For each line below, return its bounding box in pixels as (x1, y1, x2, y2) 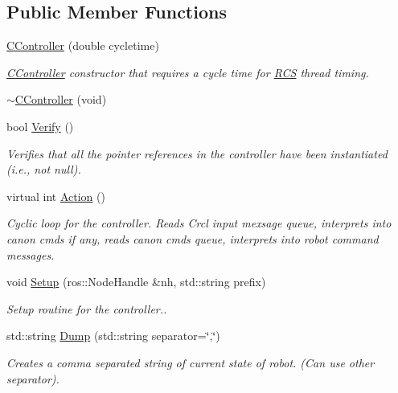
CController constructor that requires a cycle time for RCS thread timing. (6, 63, 369, 80)
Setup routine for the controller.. (6, 300, 167, 317)
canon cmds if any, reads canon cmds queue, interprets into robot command (6, 230, 379, 247)
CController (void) (14, 91, 107, 108)
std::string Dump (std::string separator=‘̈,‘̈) (6, 327, 220, 344)
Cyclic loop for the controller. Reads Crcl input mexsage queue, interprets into (6, 215, 392, 231)
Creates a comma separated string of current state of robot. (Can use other (6, 354, 375, 370)
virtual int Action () (6, 187, 105, 204)
